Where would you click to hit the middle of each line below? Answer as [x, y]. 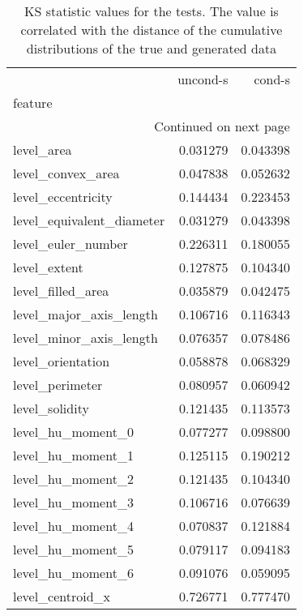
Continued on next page [222, 126]
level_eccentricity [63, 197]
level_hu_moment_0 [73, 432]
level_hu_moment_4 [73, 526]
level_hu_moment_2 [73, 479]
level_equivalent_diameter [89, 220]
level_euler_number [70, 244]
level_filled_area [61, 291]
